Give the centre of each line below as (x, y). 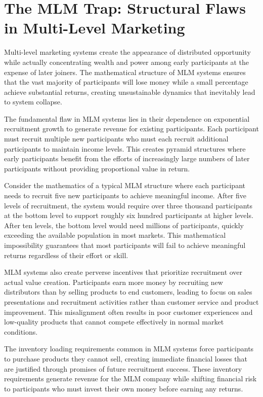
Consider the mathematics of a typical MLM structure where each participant (125, 185)
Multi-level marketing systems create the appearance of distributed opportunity (127, 52)
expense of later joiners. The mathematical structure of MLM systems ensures (125, 72)
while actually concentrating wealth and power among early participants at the (127, 62)
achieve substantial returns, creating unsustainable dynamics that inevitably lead (130, 92)
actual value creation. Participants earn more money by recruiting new (114, 282)
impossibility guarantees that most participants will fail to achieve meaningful (125, 245)
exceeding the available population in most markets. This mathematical (115, 235)
